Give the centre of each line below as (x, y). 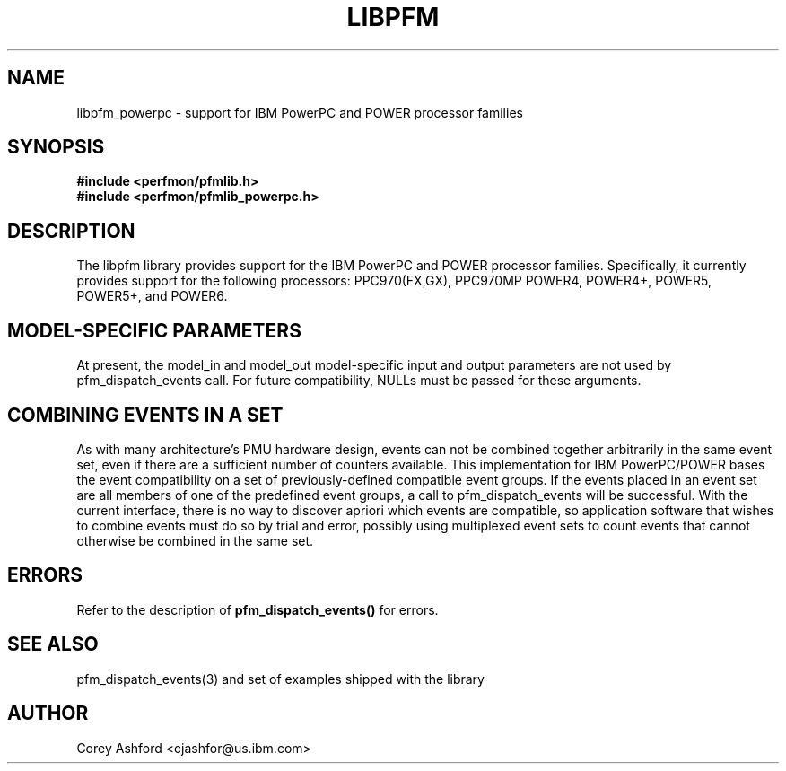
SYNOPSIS (56, 147)
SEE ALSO (53, 644)
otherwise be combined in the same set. (195, 540)
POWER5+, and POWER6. (152, 296)
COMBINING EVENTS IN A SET (145, 415)
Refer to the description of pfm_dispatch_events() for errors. (258, 609)
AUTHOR (48, 714)
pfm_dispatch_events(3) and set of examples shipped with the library (280, 679)
